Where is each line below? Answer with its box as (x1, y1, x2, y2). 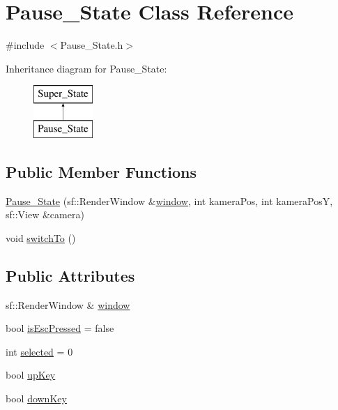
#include (6, 38, 45, 52)
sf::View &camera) (6, 207, 84, 222)
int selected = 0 (6, 344, 73, 358)
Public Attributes (6, 264, 135, 286)
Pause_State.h (60, 38, 123, 52)
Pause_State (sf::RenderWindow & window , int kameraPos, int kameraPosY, (6, 193, 333, 208)
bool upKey (6, 367, 56, 382)
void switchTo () (6, 230, 76, 245)
